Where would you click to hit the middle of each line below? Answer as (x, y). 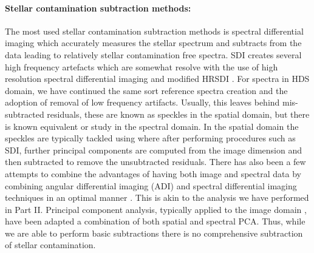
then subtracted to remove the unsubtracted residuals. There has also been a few (155, 162)
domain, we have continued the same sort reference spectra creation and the (146, 90)
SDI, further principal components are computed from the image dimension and (154, 150)
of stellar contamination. (50, 245)
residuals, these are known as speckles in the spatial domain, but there (178, 114)
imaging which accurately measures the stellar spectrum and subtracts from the (153, 43)
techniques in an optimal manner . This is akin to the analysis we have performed (157, 197)
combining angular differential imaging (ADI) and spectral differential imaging (151, 185)
